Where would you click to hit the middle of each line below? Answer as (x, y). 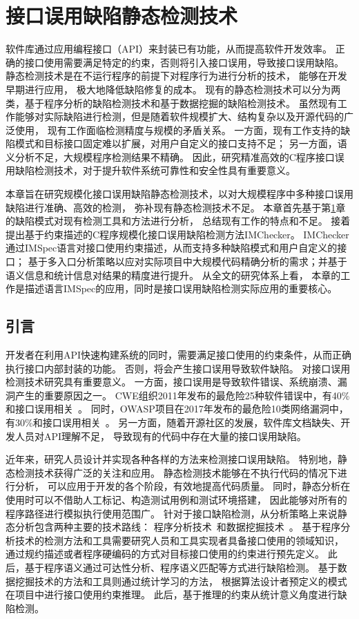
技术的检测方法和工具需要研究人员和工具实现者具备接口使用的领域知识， (179, 540)
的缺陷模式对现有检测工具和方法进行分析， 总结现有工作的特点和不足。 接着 (178, 221)
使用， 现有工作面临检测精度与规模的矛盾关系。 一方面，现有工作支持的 (178, 130)
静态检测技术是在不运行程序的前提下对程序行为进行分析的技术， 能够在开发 (176, 76)
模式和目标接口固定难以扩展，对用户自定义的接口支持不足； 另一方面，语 (181, 143)
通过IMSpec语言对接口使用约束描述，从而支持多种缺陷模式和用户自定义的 (172, 248)
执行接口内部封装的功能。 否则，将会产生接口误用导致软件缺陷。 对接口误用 (178, 368)
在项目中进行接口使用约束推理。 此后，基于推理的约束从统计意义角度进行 (172, 594)
